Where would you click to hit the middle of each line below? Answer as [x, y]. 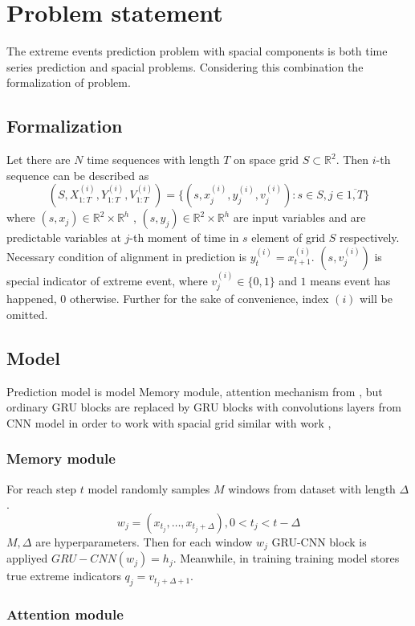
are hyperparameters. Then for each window [144, 541]
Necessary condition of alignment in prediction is [126, 256]
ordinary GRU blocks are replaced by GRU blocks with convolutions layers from [204, 407]
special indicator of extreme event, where [107, 280]
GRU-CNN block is [319, 541]
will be [376, 299]
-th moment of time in [184, 237]
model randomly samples [149, 488]
